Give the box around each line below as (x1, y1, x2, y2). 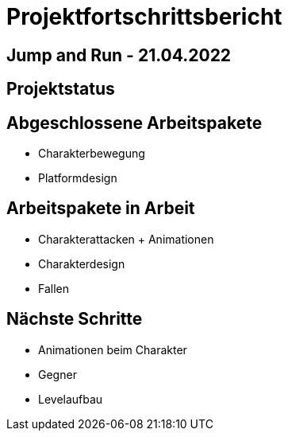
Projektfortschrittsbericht (6, 3, 282, 30)
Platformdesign (38, 171, 117, 185)
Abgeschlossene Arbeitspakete (6, 112, 263, 133)
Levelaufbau (38, 392, 103, 406)
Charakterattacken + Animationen (38, 232, 214, 246)
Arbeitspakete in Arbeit (6, 198, 195, 219)
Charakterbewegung (38, 146, 145, 161)
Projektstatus (6, 79, 115, 99)
